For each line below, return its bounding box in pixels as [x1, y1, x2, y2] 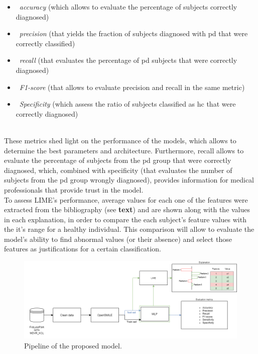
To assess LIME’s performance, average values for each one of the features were [4, 194, 248, 205]
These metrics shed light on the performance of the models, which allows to [4, 135, 236, 145]
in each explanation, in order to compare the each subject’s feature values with [4, 214, 246, 224]
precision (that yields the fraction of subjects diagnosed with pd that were [19, 28, 248, 39]
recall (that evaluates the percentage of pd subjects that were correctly [19, 55, 237, 65]
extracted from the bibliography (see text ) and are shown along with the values [4, 204, 250, 215]
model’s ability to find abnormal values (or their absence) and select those [4, 233, 232, 244]
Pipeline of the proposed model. [24, 340, 122, 350]
